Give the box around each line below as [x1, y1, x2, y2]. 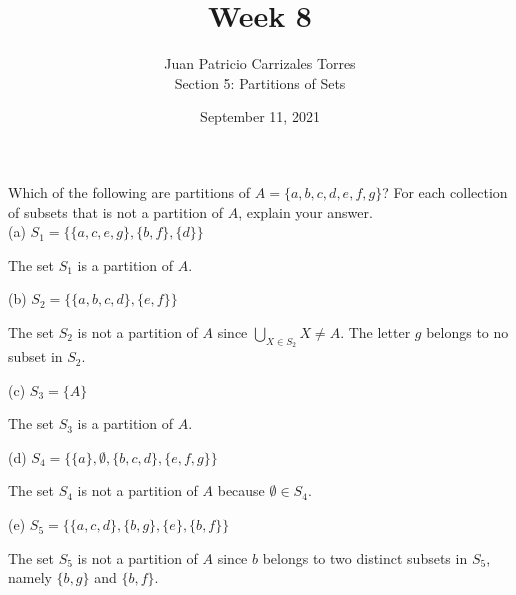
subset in [8, 346, 63, 367]
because [217, 480, 265, 501]
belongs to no [426, 321, 509, 342]
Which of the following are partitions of [8, 181, 251, 202]
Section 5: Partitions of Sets [174, 72, 346, 93]
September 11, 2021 [200, 106, 320, 127]
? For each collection [382, 181, 508, 202]
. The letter [340, 321, 411, 342]
